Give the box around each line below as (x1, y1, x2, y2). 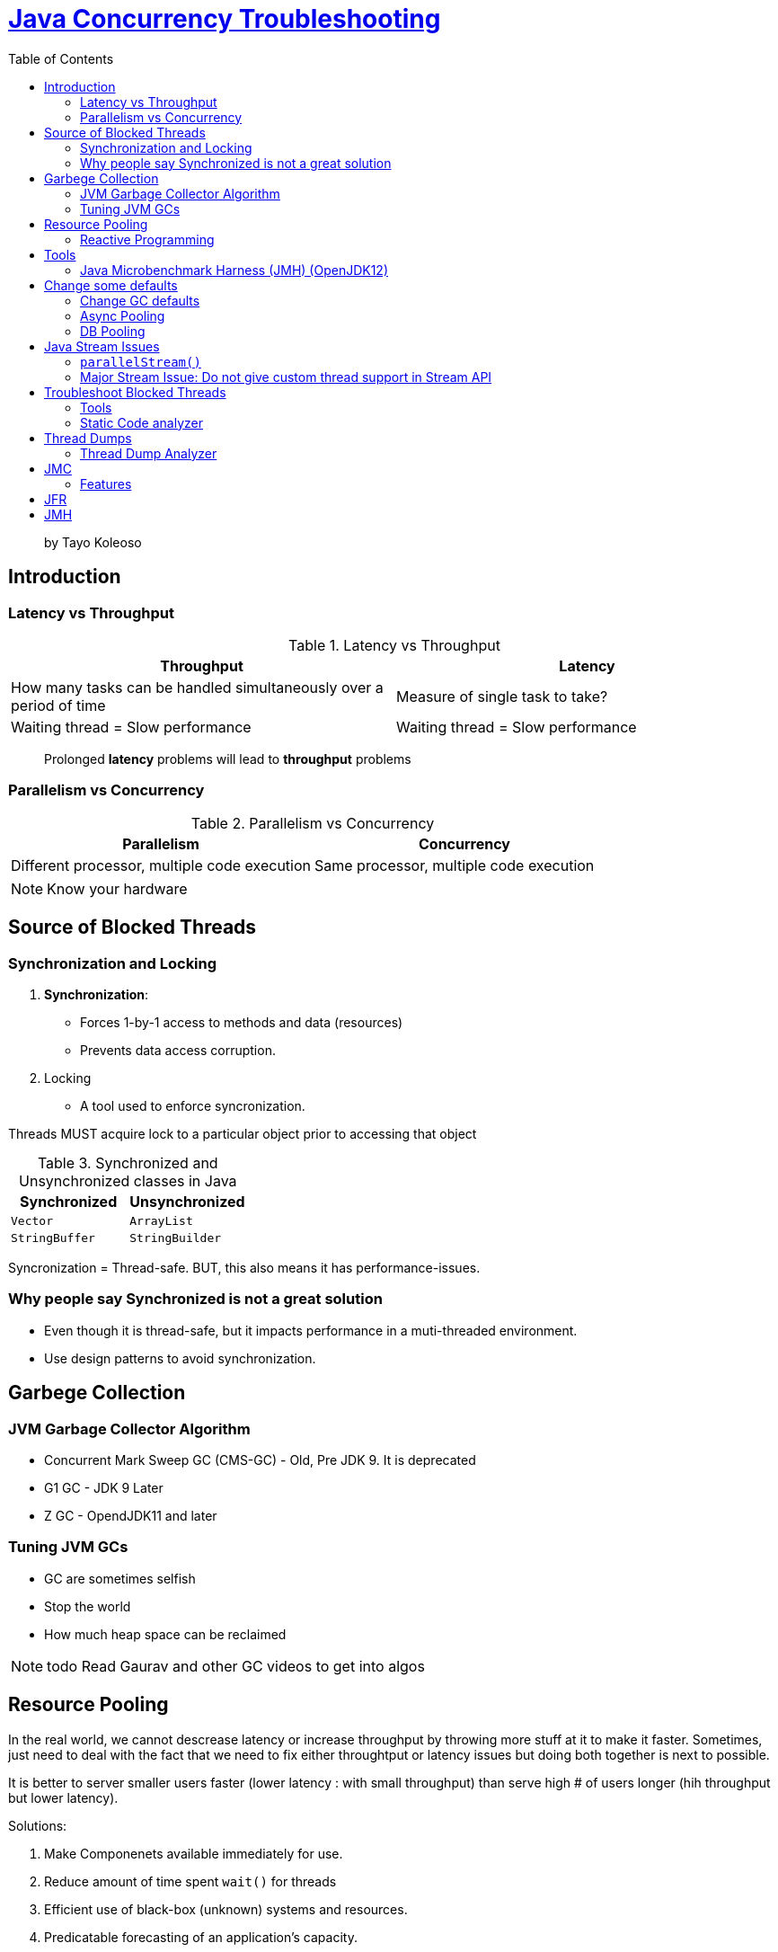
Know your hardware (47, 879, 188, 898)
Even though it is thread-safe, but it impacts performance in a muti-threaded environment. (44, 1322, 578, 1338)
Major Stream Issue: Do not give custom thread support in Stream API (80, 368, 492, 385)
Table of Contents (8, 50, 114, 67)
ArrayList (129, 1213, 193, 1228)
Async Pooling (80, 307, 165, 324)
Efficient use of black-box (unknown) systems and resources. (44, 1901, 408, 1917)
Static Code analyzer (80, 414, 203, 430)
